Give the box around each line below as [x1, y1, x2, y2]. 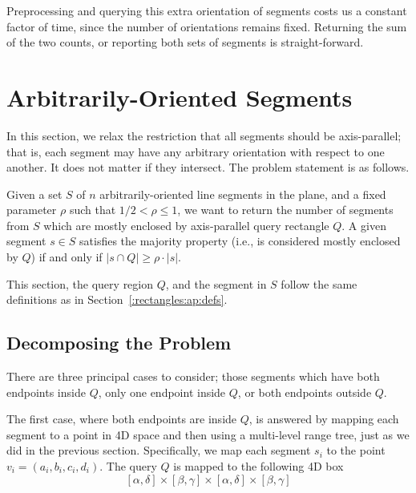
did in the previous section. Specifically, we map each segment [6, 442, 311, 459]
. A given [341, 216, 386, 233]
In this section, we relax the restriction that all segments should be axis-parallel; [6, 127, 402, 143]
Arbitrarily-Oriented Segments [6, 80, 353, 113]
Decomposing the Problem [6, 330, 232, 355]
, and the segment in [165, 275, 267, 292]
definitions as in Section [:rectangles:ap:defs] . [6, 291, 228, 308]
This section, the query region [6, 275, 154, 292]
